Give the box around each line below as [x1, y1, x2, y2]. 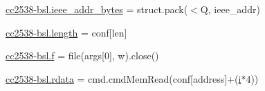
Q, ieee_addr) [200, 2, 260, 16]
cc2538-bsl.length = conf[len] [6, 25, 127, 39]
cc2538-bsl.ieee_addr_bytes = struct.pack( [6, 2, 188, 16]
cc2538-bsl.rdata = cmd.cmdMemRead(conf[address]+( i [6, 71, 241, 85]
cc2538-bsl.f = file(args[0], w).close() [6, 48, 159, 63]
